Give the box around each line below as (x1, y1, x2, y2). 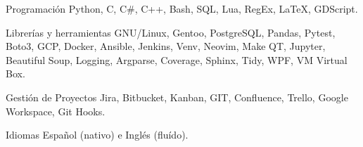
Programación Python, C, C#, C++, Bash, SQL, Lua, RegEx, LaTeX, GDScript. (6, 1, 358, 15)
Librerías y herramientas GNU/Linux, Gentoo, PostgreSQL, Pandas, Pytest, (6, 25, 336, 39)
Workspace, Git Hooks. (6, 103, 106, 118)
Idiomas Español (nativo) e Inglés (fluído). (6, 127, 189, 142)
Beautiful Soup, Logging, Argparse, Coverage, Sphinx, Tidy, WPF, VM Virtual (6, 52, 348, 67)
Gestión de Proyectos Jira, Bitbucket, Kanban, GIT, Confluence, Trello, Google (6, 89, 348, 104)
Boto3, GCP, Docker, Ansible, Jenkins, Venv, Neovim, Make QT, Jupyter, (6, 39, 326, 53)
